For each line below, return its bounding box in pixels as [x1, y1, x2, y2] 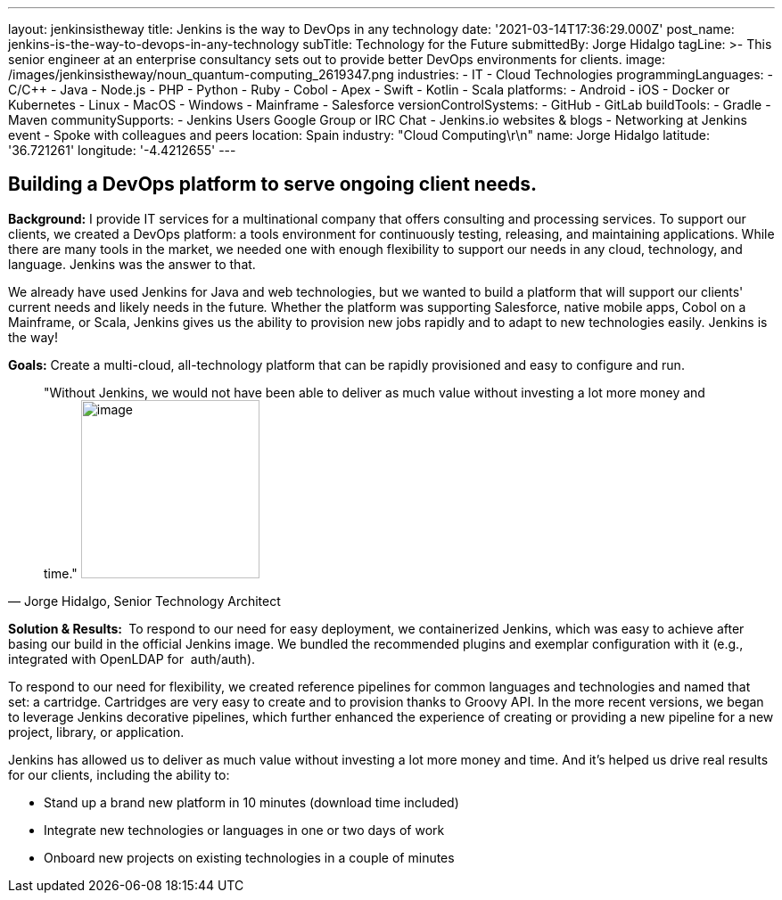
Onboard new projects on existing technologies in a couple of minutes [44, 849, 455, 865]
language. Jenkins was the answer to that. [8, 256, 256, 272]
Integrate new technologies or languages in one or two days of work [44, 822, 445, 838]
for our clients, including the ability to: [8, 766, 230, 782]
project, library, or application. [8, 724, 185, 740]
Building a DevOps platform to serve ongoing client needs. [8, 173, 537, 196]
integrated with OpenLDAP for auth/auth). [8, 650, 256, 667]
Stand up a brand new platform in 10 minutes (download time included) [44, 794, 459, 810]
